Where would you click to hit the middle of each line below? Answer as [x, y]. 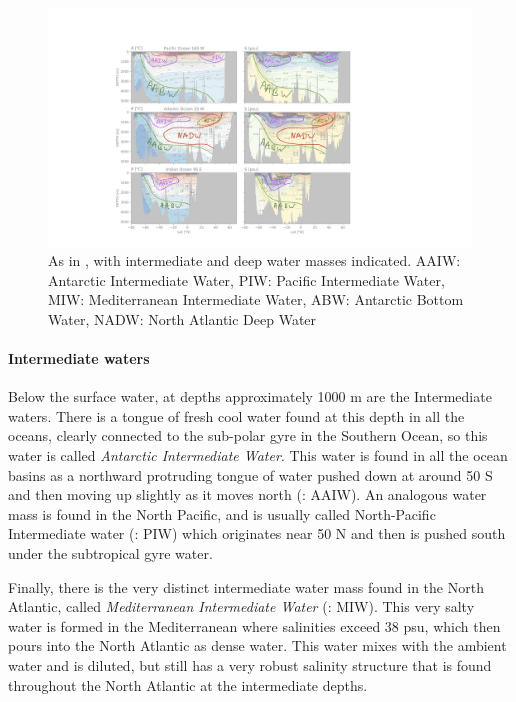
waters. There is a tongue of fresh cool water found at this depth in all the [236, 415]
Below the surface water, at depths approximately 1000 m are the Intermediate [250, 396]
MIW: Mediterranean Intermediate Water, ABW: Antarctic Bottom [256, 299]
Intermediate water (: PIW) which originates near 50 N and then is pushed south [257, 533]
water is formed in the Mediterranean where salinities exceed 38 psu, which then [254, 625]
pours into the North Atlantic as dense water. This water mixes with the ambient [257, 645]
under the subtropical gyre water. [110, 553]
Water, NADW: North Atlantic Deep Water [182, 318]
